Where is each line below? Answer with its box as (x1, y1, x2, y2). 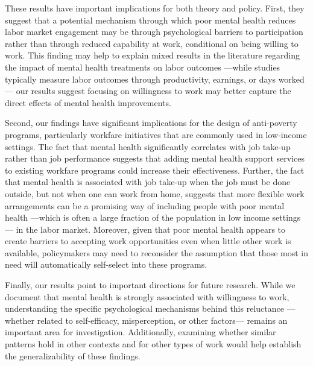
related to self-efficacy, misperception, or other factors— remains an (37, 314, 288, 326)
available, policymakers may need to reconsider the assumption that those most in (5, 246, 308, 259)
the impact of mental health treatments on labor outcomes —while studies (5, 60, 280, 73)
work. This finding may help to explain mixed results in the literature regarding (5, 49, 300, 62)
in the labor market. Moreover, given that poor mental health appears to (16, 222, 286, 235)
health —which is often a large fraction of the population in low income (5, 211, 270, 224)
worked (278, 72, 305, 85)
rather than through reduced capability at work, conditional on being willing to (5, 37, 299, 49)
